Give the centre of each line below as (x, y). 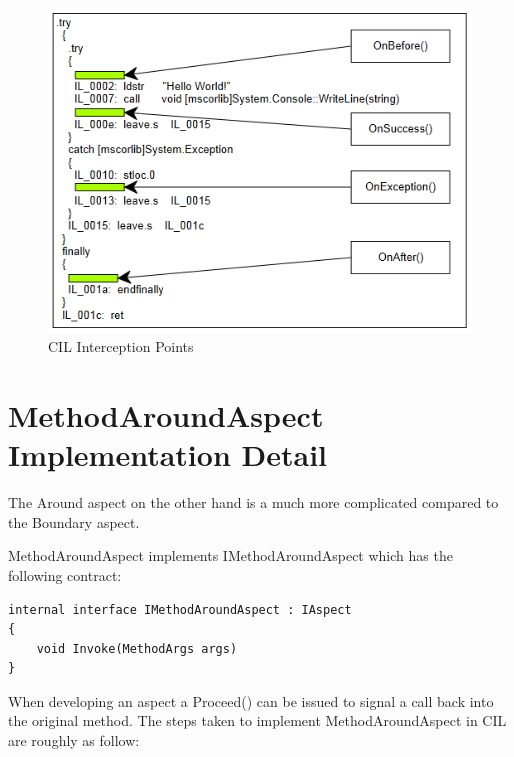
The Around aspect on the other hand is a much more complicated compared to (253, 502)
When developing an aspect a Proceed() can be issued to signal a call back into (251, 700)
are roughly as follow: (74, 740)
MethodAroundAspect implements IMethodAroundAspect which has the (230, 555)
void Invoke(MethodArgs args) (137, 648)
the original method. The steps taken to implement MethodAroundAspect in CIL (257, 720)
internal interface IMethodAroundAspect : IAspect (180, 609)
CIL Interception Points (121, 346)
